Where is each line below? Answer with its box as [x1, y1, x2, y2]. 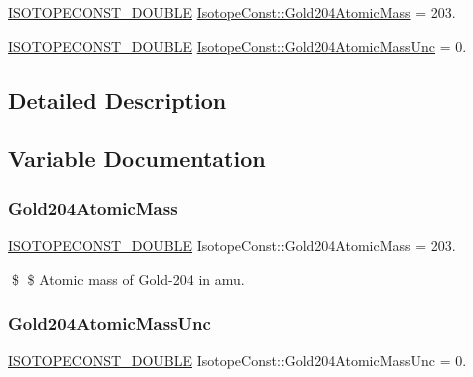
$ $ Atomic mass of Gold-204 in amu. [11, 268, 245, 289]
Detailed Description [8, 84, 227, 115]
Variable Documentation [8, 143, 266, 174]
